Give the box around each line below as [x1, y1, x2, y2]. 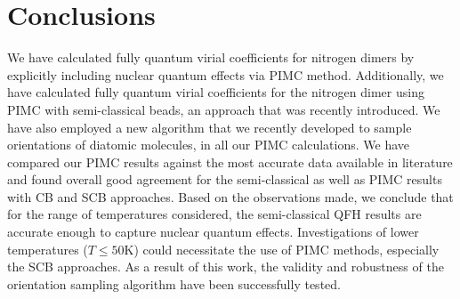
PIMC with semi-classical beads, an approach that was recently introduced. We [7, 100, 440, 118]
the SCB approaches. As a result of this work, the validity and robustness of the [7, 257, 444, 276]
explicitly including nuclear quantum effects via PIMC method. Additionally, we [7, 65, 444, 84]
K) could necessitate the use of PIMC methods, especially [124, 239, 440, 258]
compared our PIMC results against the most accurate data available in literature [7, 152, 453, 171]
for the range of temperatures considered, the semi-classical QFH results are [7, 205, 422, 223]
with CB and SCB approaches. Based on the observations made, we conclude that [7, 187, 454, 206]
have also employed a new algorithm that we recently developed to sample [7, 117, 412, 136]
